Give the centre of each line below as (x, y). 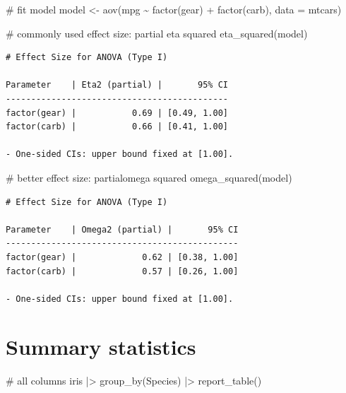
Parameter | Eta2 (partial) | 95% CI (117, 85)
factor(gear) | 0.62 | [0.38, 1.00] (122, 257)
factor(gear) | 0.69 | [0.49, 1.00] (117, 113)
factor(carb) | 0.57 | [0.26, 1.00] (122, 271)
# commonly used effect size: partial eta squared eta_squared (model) (157, 33)
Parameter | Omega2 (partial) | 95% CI (122, 229)
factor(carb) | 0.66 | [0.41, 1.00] (117, 127)
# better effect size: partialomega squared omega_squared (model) (149, 177)
